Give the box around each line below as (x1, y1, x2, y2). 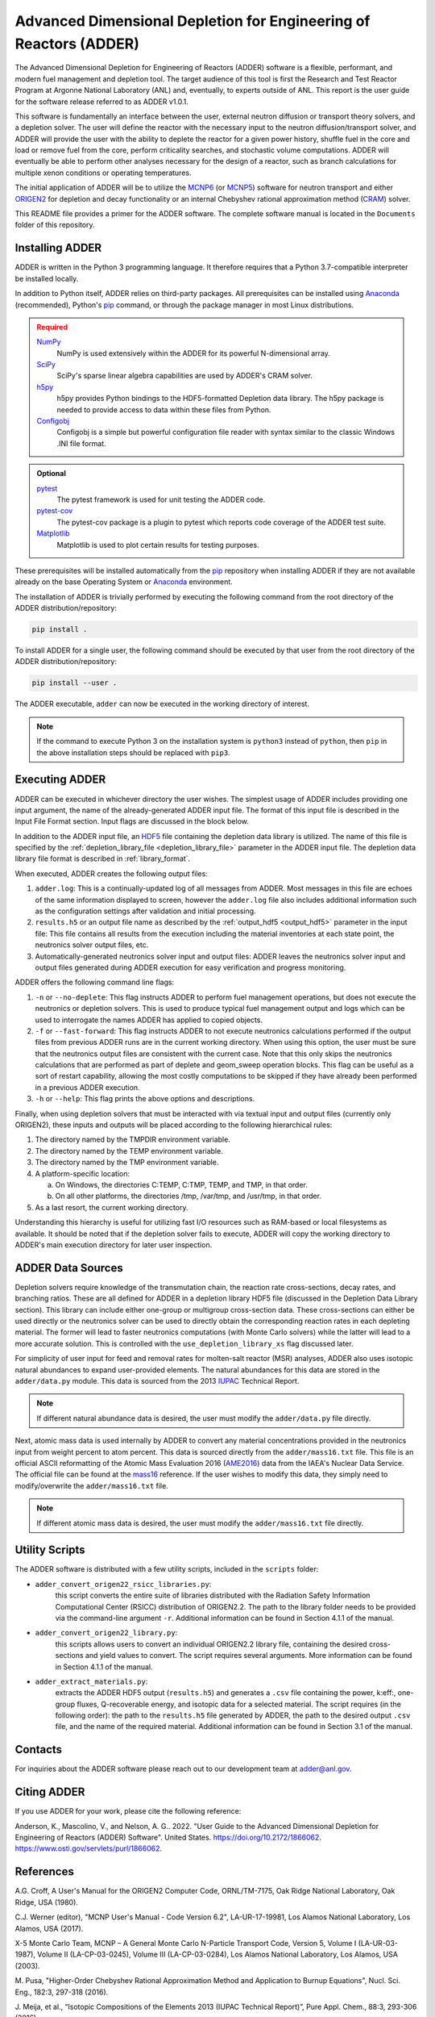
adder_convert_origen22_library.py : (35, 1628, 178, 1638)
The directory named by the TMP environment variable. (35, 1158, 219, 1167)
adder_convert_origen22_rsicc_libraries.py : (35, 1579, 212, 1589)
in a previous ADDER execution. (35, 1082, 140, 1092)
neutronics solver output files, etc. (35, 940, 149, 950)
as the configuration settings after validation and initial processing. (35, 906, 257, 916)
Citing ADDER (14, 1785, 85, 1799)
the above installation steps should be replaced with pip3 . (36, 747, 230, 758)
